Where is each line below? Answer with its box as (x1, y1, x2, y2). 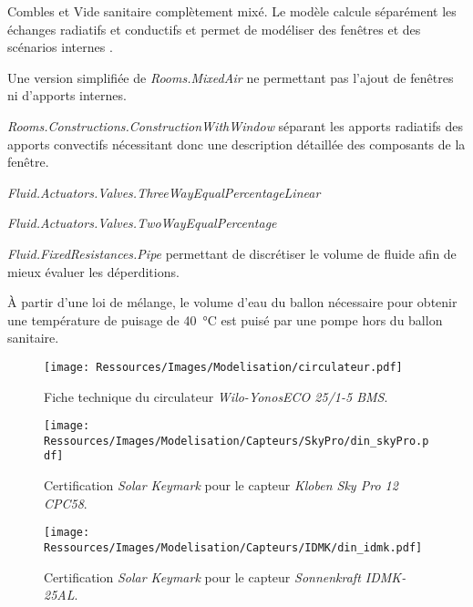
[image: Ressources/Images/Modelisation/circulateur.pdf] (44, 360, 403, 374)
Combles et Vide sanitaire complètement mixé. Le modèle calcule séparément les (7, 2, 457, 20)
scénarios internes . (7, 37, 113, 57)
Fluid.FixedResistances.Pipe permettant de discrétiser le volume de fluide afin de (7, 243, 457, 262)
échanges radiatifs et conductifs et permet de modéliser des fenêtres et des (7, 19, 421, 38)
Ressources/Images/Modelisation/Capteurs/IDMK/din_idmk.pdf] (44, 540, 423, 554)
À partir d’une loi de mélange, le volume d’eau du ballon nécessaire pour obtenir (7, 293, 458, 312)
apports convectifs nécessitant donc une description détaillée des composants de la (7, 134, 466, 153)
